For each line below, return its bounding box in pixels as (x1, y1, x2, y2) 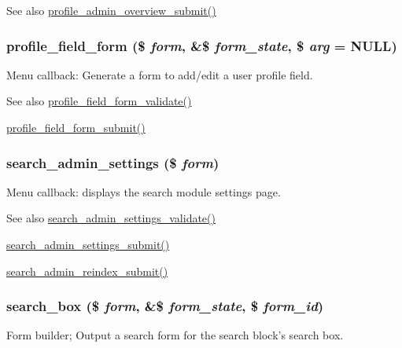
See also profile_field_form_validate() (6, 93, 192, 109)
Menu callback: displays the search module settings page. (6, 183, 281, 200)
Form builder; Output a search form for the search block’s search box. (6, 327, 344, 343)
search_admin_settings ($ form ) (6, 152, 219, 172)
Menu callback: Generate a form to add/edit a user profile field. (6, 66, 313, 82)
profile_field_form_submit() (6, 119, 146, 135)
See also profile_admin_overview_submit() (6, 2, 216, 18)
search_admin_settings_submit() (6, 236, 170, 252)
